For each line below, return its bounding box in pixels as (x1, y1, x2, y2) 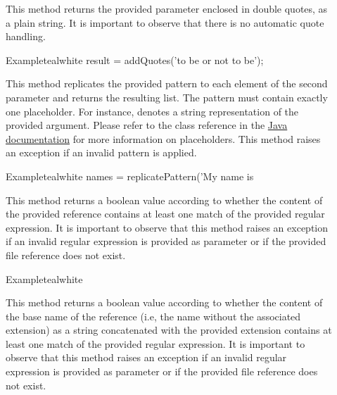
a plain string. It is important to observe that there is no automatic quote (6, 15, 324, 30)
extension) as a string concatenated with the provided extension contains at (6, 322, 332, 337)
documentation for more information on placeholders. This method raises (6, 131, 321, 146)
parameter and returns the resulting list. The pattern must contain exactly (6, 89, 328, 104)
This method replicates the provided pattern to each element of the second (6, 76, 328, 91)
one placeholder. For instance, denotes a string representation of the (6, 104, 299, 118)
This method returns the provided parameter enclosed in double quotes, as (6, 1, 328, 15)
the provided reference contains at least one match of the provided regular (6, 206, 325, 221)
